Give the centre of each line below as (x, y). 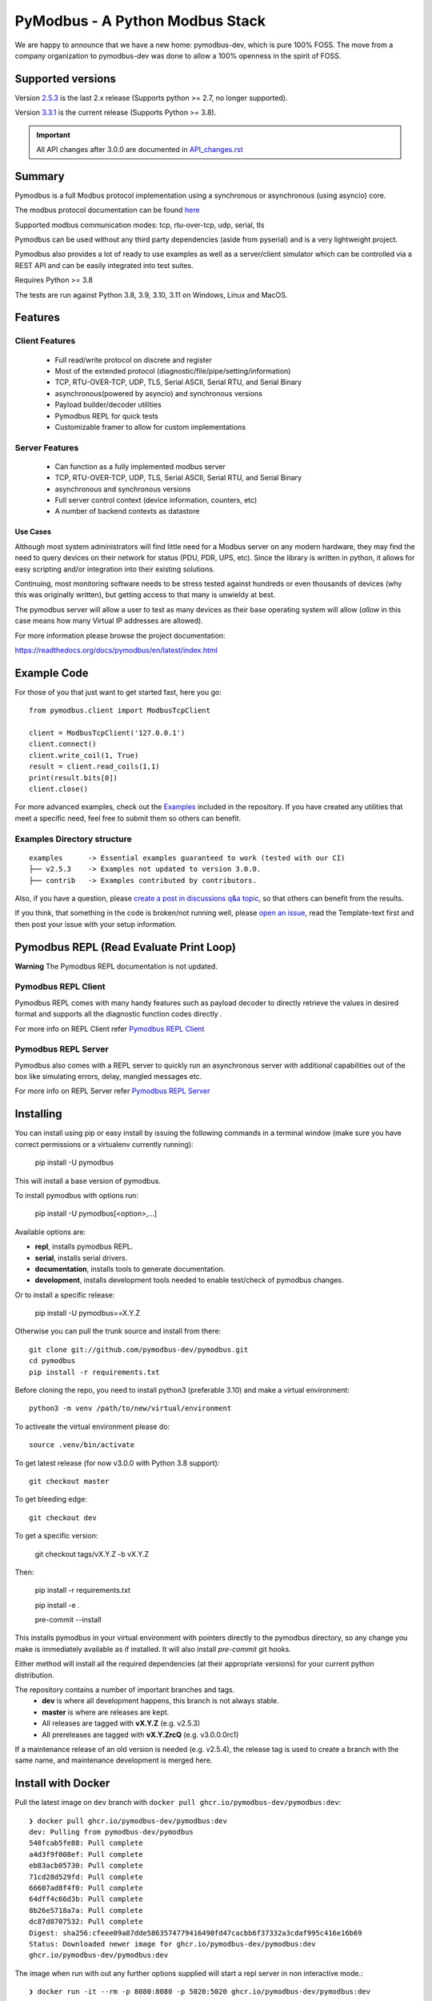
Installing (39, 1114)
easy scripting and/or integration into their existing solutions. (115, 569)
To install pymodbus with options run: (77, 1195)
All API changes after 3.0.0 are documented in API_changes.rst (140, 150)
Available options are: (50, 1232)
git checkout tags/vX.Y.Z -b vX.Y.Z (92, 1554)
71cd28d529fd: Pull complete (86, 1877)
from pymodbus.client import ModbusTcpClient (120, 711)
